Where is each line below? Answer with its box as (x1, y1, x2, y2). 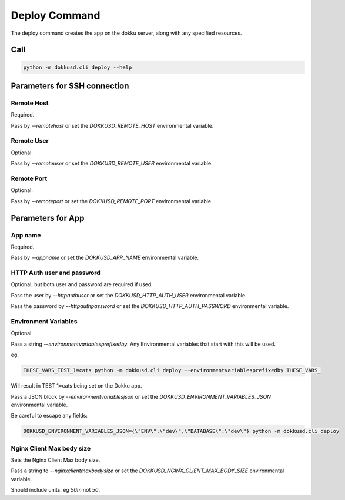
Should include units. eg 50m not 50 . (11, 486, 100, 494)
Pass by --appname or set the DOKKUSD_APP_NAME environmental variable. (11, 254, 199, 261)
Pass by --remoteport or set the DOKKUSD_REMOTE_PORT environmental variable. (11, 197, 213, 204)
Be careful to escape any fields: (11, 412, 88, 419)
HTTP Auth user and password (11, 269, 101, 277)
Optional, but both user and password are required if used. (11, 281, 153, 288)
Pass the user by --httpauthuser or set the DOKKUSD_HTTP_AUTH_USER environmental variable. (11, 292, 247, 299)
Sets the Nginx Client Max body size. (11, 456, 101, 463)
